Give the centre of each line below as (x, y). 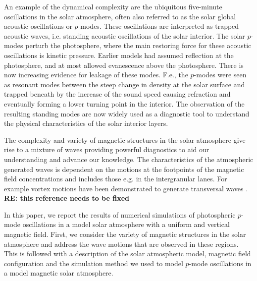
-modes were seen (220, 75)
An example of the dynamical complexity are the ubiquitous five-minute (113, 6)
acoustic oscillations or (38, 26)
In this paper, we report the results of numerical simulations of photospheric (120, 214)
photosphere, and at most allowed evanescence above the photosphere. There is (124, 65)
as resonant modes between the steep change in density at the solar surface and (125, 84)
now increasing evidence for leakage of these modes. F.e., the (96, 75)
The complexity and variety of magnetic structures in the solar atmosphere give (125, 140)
